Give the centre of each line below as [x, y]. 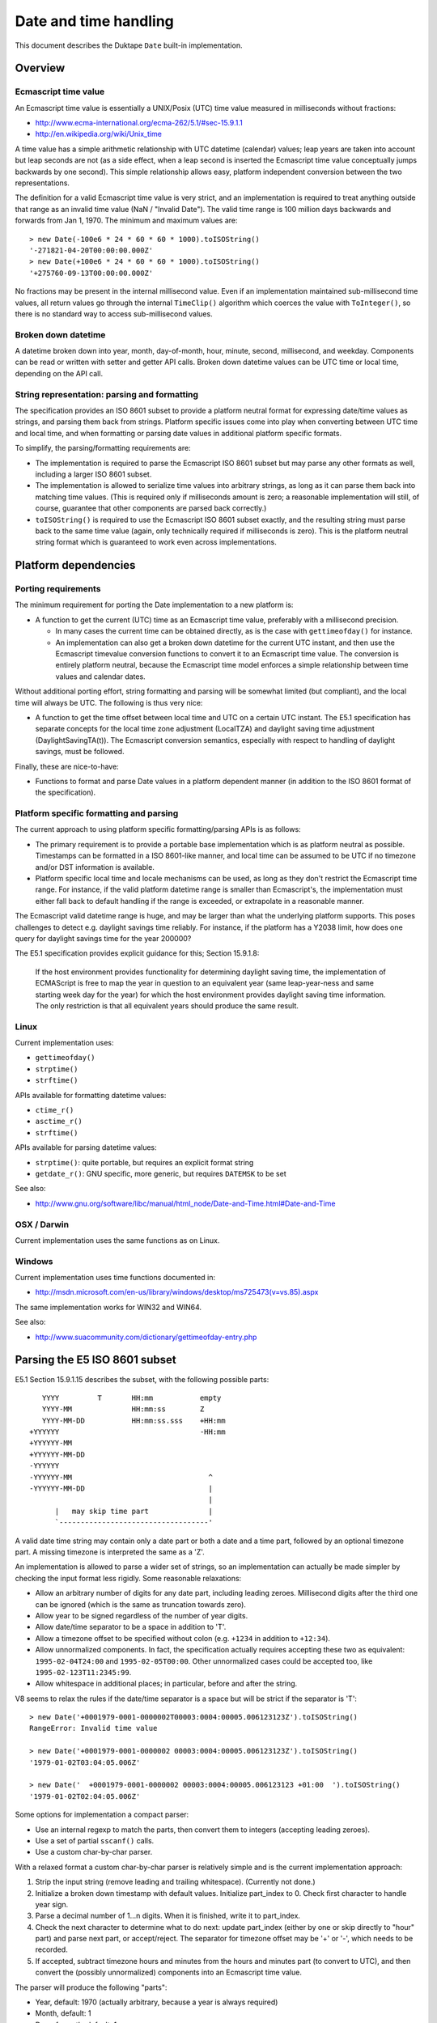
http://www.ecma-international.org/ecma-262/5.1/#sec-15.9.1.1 [139, 123]
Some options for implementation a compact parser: [102, 1815]
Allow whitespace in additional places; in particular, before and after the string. [166, 1684]
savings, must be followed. [80, 752]
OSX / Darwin [42, 1224]
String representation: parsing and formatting [106, 394]
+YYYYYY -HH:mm [127, 1432]
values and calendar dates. [100, 676]
